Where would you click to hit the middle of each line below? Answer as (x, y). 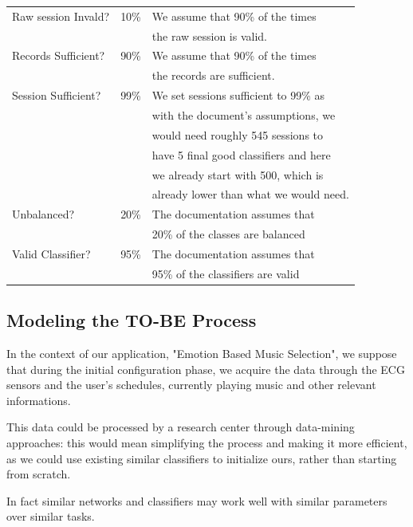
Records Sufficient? (59, 55)
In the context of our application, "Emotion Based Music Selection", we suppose (202, 354)
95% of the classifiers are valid (226, 273)
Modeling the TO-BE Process (132, 320)
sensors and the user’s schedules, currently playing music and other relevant (191, 385)
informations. (39, 400)
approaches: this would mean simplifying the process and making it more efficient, (207, 442)
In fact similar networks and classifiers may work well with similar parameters (197, 500)
